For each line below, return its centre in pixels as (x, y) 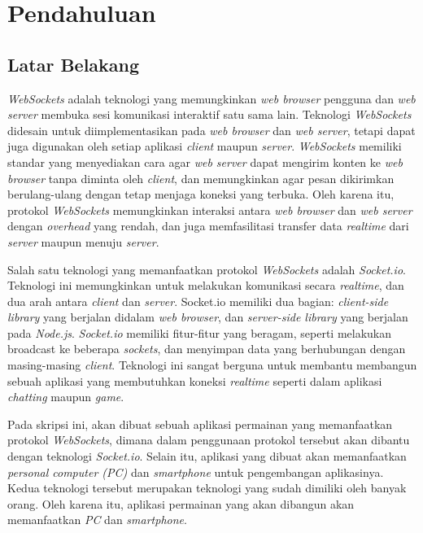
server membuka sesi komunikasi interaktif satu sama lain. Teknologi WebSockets (209, 114)
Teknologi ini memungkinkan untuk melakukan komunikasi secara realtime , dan (206, 285)
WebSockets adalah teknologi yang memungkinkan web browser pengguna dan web (211, 98)
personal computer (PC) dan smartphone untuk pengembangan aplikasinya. (196, 472)
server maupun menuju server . (83, 241)
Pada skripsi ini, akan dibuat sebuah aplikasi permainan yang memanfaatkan (200, 424)
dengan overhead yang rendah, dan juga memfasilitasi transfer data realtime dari (208, 226)
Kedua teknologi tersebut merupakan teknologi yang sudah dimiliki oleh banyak (207, 488)
